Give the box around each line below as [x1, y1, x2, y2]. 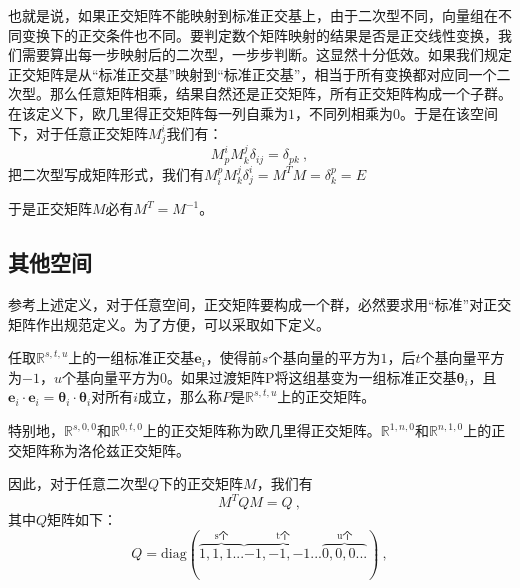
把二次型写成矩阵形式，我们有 [8, 163, 204, 184]
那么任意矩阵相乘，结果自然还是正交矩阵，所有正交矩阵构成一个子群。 [49, 83, 512, 104]
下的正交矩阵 [159, 473, 244, 494]
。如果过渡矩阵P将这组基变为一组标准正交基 [166, 366, 457, 387]
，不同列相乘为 [295, 102, 393, 123]
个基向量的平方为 [268, 347, 381, 368]
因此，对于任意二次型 [8, 473, 148, 494]
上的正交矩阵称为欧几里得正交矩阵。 [142, 420, 381, 441]
